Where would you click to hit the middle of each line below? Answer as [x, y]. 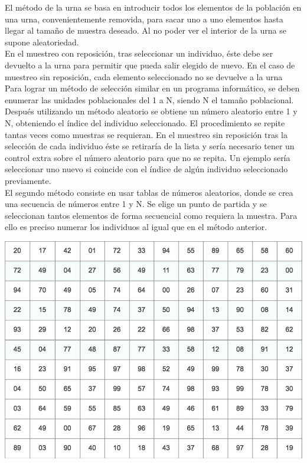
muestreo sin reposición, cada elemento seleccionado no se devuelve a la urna [144, 76]
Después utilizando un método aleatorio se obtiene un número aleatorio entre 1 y [151, 111]
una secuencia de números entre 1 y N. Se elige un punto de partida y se [136, 204]
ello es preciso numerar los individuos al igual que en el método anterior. [136, 227]
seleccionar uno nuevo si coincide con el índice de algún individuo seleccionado [146, 169]
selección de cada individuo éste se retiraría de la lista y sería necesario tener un [150, 146]
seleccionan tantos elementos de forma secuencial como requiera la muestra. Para [151, 215]
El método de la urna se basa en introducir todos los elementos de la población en [153, 7]
